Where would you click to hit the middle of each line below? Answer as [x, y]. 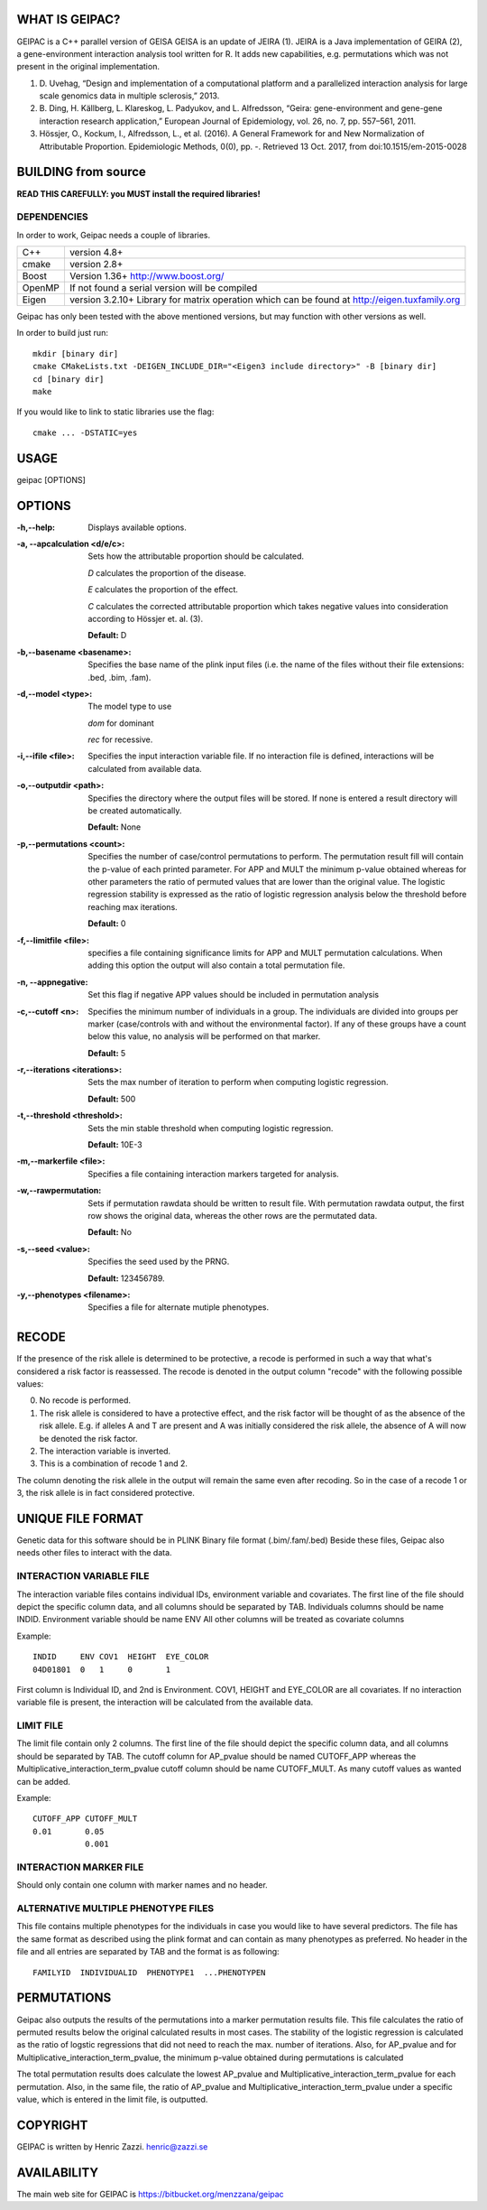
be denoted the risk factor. [89, 1438]
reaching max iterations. [133, 906]
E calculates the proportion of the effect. [163, 590]
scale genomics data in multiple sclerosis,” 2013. [129, 96]
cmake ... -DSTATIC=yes [85, 432]
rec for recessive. [120, 739]
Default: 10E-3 [115, 1145]
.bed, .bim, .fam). [119, 677]
